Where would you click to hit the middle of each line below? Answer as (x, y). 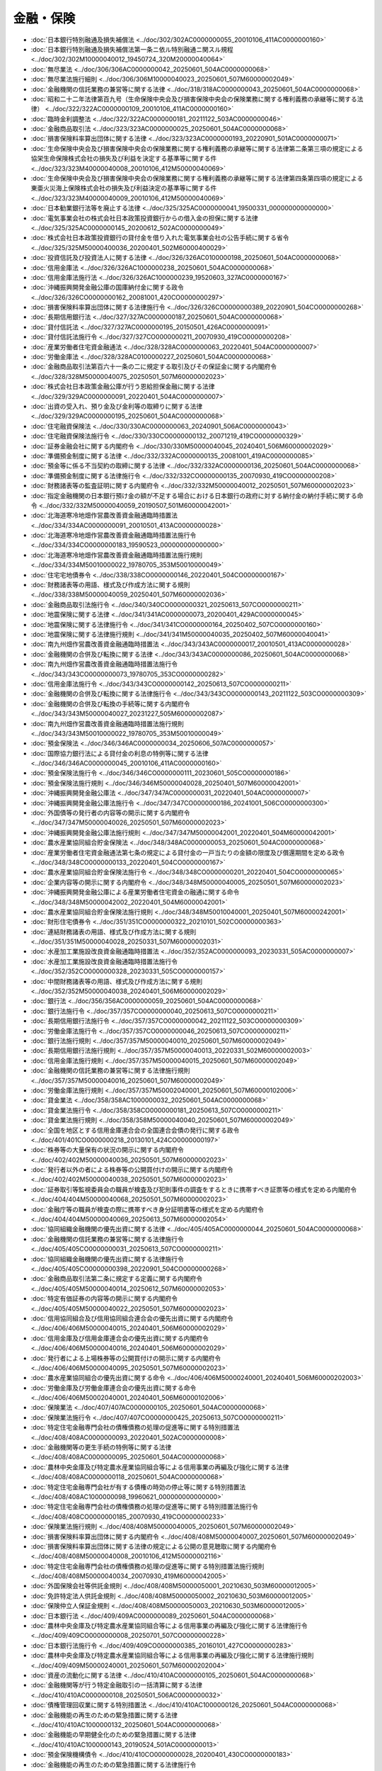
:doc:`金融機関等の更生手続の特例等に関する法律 (101, 1447)
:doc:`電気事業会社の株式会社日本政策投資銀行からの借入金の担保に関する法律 (144, 218)
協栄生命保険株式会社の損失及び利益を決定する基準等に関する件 (124, 159)
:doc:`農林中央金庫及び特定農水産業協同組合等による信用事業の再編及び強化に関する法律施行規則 (172, 1656)
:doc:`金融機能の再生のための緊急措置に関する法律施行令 (114, 1765)
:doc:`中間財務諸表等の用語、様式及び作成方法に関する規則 (117, 981)
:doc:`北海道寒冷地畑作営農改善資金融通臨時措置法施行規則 (117, 555)
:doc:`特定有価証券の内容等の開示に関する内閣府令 (104, 1298)
